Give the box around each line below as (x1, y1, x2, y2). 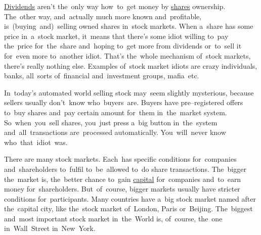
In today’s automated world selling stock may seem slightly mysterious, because (4, 87, 254, 98)
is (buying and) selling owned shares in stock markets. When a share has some (4, 21, 253, 31)
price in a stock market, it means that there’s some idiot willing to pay (4, 30, 229, 41)
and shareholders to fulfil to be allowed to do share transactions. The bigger (4, 163, 246, 174)
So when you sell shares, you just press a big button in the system (4, 117, 217, 127)
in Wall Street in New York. (4, 223, 96, 233)
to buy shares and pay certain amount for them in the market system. (4, 107, 227, 117)
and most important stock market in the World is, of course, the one (4, 213, 223, 223)
